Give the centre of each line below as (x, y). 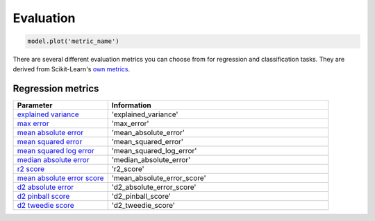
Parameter (35, 105)
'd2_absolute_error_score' (154, 187)
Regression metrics (56, 89)
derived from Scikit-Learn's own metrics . (72, 69)
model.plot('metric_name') (73, 41)
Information (132, 105)
